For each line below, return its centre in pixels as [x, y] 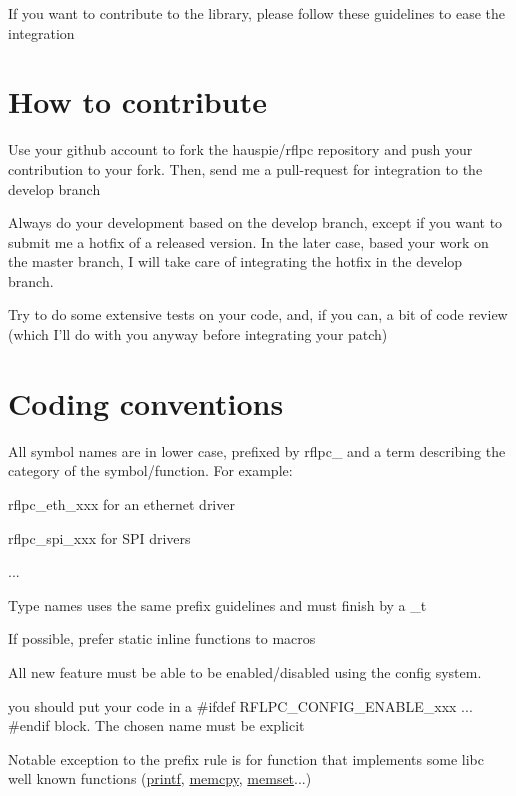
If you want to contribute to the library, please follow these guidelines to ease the [257, 13]
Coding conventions [146, 402]
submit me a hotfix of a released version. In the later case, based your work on [248, 241]
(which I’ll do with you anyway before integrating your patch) [198, 334]
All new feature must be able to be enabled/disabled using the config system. [245, 671]
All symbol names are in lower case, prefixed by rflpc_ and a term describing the [257, 450]
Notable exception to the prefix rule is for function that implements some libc [246, 758]
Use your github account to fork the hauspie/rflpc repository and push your [240, 149]
